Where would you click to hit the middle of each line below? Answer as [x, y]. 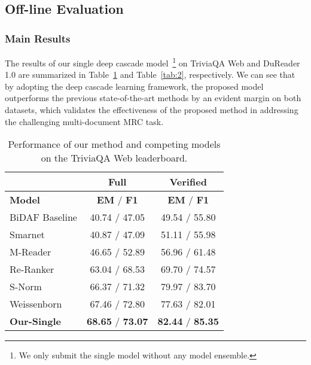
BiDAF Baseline [43, 217]
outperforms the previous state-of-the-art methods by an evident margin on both [153, 98]
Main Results [38, 38]
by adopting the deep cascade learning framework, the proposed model [134, 86]
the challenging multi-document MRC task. [84, 121]
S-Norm [26, 287]
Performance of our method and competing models [114, 144]
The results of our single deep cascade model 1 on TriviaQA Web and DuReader [153, 62]
